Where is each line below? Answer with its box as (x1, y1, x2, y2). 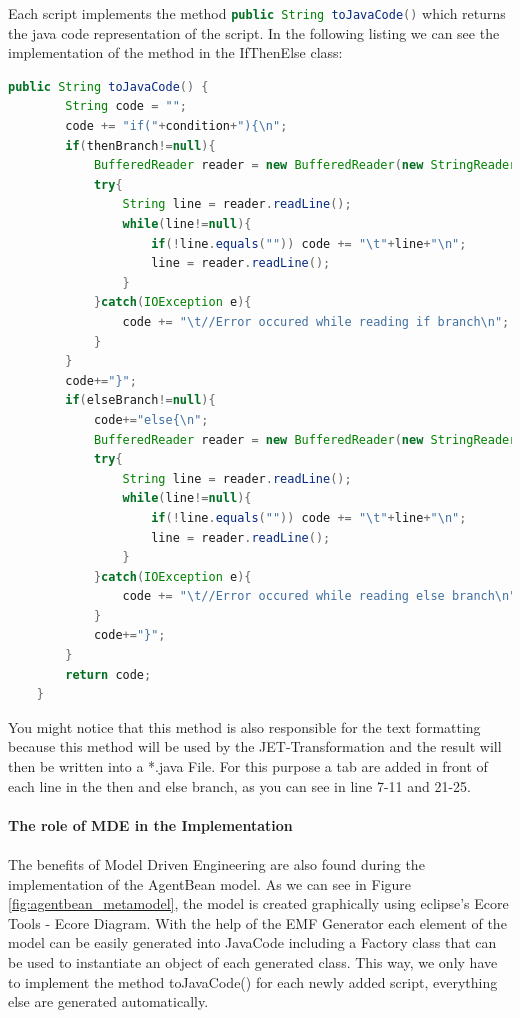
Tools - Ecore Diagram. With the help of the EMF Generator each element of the (8, 912, 507, 933)
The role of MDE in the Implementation (8, 814, 293, 835)
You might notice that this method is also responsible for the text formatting (8, 716, 481, 737)
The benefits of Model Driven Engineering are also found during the (8, 854, 425, 874)
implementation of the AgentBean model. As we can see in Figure (8, 873, 412, 894)
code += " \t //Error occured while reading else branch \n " (122, 589, 517, 604)
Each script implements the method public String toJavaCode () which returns (8, 3, 506, 23)
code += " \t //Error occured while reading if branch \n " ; (122, 314, 510, 329)
